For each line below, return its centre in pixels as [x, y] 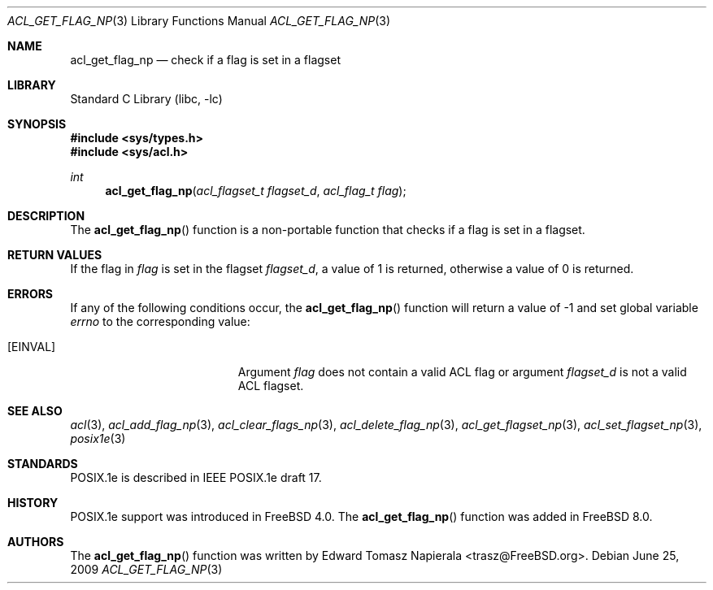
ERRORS [30, 294]
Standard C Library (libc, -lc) [146, 99]
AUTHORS [36, 542]
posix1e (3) [98, 438]
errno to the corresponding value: [160, 321]
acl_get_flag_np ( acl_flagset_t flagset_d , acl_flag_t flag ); [256, 191]
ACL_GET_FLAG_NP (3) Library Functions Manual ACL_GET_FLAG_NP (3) [199, 21]
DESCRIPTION [46, 216]
